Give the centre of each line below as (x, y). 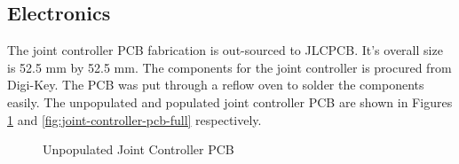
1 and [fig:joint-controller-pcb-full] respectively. (135, 119)
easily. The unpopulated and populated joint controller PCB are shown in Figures (230, 102)
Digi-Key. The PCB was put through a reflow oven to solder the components (216, 85)
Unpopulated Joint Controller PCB (138, 149)
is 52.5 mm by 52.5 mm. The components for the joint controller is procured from (229, 67)
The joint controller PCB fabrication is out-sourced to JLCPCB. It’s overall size (225, 50)
